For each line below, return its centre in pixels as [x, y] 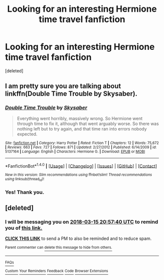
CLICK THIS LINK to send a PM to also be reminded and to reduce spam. [78, 238]
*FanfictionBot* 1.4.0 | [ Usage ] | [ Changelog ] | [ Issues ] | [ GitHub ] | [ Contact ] [81, 166]
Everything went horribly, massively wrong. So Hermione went [80, 118]
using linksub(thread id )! [25, 180]
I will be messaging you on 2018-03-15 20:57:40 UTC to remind [82, 222]
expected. [27, 134]
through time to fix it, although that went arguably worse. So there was [88, 124]
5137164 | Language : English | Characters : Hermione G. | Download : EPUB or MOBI [75, 151]
